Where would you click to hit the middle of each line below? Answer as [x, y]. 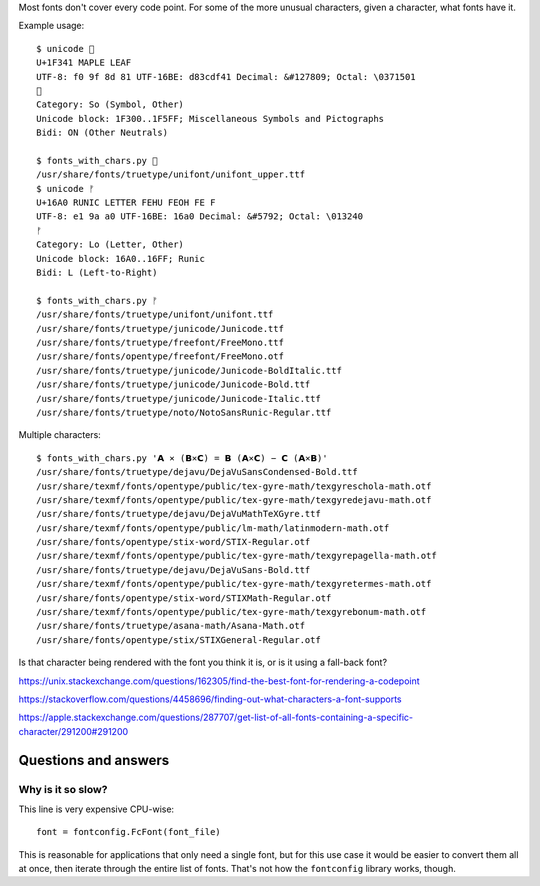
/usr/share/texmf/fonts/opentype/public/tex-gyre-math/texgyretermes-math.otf [234, 584]
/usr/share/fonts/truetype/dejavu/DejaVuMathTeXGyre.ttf [179, 514]
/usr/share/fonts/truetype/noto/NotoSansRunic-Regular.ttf [184, 412]
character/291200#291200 [73, 731]
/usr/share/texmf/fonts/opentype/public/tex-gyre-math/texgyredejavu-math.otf [234, 499]
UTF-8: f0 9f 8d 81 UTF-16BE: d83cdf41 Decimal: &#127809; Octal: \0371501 [226, 76]
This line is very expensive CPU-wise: [96, 809]
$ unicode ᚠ [65, 188]
